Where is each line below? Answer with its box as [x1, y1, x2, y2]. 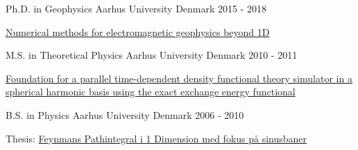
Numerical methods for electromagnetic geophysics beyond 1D [6, 24, 270, 39]
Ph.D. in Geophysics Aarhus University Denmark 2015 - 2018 [6, 1, 267, 15]
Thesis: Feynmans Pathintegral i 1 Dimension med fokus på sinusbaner [6, 131, 307, 145]
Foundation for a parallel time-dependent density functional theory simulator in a [6, 71, 352, 85]
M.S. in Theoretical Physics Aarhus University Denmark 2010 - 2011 [6, 48, 298, 62]
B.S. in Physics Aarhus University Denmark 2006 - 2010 [6, 107, 244, 122]
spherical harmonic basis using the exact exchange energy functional [6, 84, 296, 99]
